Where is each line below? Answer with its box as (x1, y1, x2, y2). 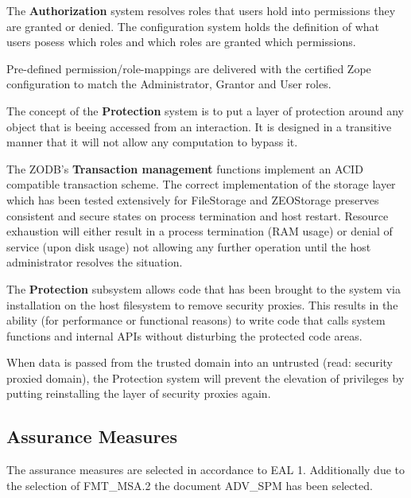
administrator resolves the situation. (6, 254, 183, 270)
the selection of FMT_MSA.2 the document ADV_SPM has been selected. (6, 477, 373, 493)
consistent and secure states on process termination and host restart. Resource (6, 207, 389, 224)
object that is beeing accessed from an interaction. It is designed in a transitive (6, 118, 392, 134)
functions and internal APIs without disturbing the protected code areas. (6, 327, 363, 344)
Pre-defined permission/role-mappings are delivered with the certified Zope (6, 60, 371, 76)
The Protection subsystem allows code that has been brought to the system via (6, 280, 401, 297)
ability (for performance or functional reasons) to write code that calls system (6, 312, 386, 329)
